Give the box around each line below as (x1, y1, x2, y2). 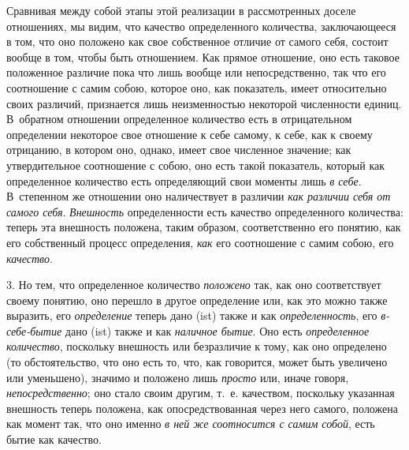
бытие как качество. (6, 431, 102, 448)
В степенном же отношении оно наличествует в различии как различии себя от (6, 188, 391, 204)
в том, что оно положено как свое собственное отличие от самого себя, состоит (6, 33, 389, 50)
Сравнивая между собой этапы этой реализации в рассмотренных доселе (6, 2, 356, 18)
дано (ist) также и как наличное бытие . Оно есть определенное (65, 322, 370, 339)
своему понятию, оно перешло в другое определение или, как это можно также (6, 291, 388, 308)
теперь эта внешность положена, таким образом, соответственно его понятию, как (6, 219, 401, 235)
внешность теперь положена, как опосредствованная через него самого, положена (6, 399, 398, 416)
